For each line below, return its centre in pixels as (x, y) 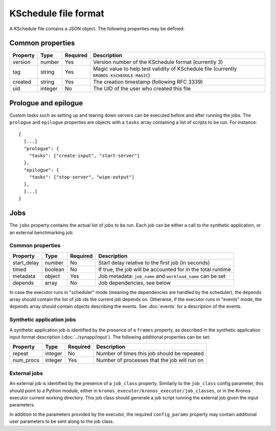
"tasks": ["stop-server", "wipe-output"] (82, 177)
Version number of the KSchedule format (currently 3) (158, 62)
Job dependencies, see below (135, 283)
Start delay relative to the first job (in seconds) (154, 262)
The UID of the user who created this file (142, 88)
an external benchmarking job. (42, 232)
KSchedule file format (57, 13)
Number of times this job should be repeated (150, 354)
